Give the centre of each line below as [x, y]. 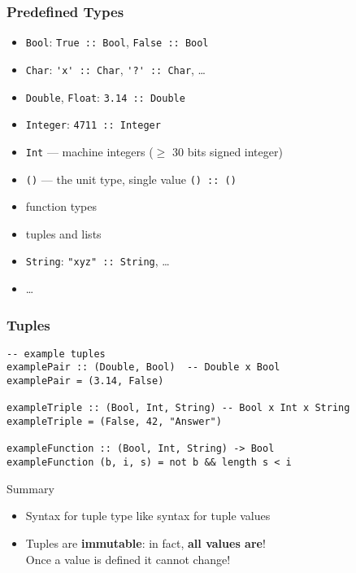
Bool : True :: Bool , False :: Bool [117, 42]
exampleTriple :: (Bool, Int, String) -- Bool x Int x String [178, 408]
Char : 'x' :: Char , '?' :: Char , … [115, 69]
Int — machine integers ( [89, 151]
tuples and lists [63, 233]
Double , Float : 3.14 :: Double [105, 96]
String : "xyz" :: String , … [98, 261]
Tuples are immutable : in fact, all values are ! [145, 542]
